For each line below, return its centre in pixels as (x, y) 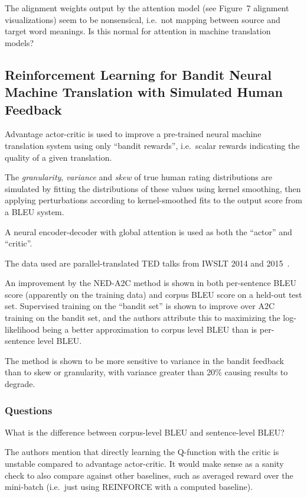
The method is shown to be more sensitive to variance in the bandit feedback (144, 360)
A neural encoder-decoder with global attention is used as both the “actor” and (148, 231)
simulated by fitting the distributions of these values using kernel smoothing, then (153, 188)
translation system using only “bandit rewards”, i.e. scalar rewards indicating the (152, 145)
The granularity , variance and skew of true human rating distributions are (139, 177)
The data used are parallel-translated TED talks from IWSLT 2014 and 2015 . (147, 263)
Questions (29, 410)
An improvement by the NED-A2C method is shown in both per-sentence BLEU (151, 283)
